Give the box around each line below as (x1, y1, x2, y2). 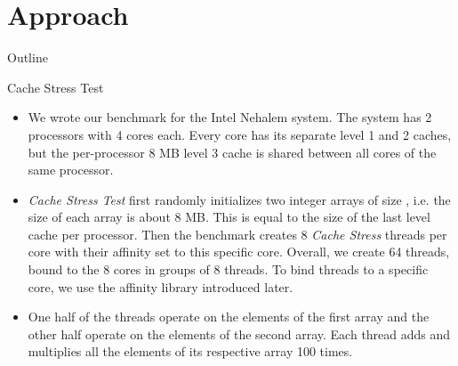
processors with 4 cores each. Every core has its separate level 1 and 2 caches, (28, 125, 452, 143)
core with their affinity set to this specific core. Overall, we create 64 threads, (28, 242, 450, 261)
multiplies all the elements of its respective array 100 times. (28, 342, 353, 361)
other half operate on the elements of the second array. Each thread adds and (28, 324, 451, 343)
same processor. (28, 160, 114, 179)
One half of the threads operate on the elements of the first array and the (28, 307, 430, 326)
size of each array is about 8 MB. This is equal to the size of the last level (28, 207, 430, 226)
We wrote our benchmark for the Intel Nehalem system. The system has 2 (28, 108, 432, 126)
